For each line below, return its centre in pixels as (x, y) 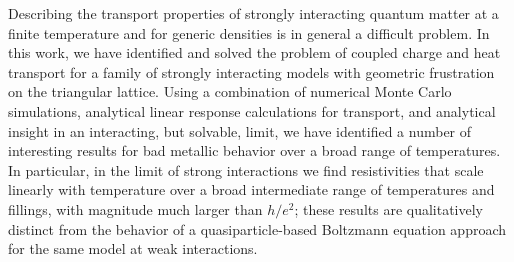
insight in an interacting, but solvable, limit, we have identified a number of (240, 130)
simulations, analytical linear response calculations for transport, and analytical (252, 110)
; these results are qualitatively (389, 208)
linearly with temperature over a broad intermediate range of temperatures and (251, 189)
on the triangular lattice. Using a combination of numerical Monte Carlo (230, 91)
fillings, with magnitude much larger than (135, 208)
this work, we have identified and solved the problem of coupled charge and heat (254, 52)
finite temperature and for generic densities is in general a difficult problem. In (249, 32)
